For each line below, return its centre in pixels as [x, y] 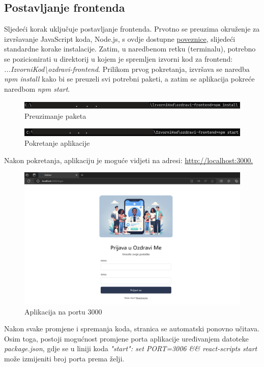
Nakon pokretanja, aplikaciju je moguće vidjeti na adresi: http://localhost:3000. [129, 160]
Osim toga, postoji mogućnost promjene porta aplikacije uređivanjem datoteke [126, 338]
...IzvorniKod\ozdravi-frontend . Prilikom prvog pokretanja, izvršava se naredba [127, 69]
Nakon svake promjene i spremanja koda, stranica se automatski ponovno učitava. [132, 329]
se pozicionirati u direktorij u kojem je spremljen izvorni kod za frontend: [119, 58]
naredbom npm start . [37, 88]
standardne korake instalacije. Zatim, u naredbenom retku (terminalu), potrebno [130, 49]
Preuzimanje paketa [55, 115]
